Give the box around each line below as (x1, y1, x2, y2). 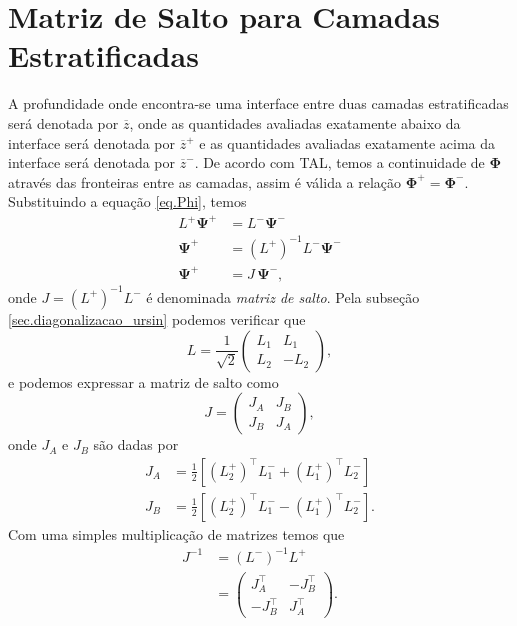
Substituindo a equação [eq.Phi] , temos (8, 191, 247, 212)
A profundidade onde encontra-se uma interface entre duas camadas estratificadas (8, 93, 509, 114)
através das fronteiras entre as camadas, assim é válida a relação (8, 171, 402, 192)
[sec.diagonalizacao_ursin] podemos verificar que (8, 308, 306, 329)
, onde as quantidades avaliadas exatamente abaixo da (129, 112, 461, 133)
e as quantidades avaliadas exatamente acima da (199, 132, 496, 153)
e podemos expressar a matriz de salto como (8, 371, 279, 392)
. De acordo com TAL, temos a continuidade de (194, 152, 485, 173)
